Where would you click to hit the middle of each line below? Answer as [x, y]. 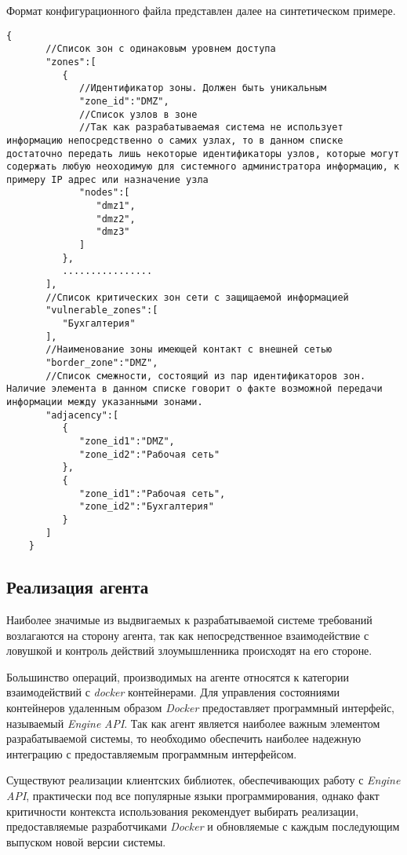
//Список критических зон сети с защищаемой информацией [197, 297]
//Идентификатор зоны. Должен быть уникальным [203, 88]
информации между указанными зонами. [105, 402]
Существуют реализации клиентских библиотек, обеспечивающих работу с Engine [203, 780]
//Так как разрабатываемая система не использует [211, 128]
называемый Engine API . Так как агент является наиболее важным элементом [193, 723]
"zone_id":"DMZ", [124, 101]
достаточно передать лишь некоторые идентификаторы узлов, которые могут [203, 153]
